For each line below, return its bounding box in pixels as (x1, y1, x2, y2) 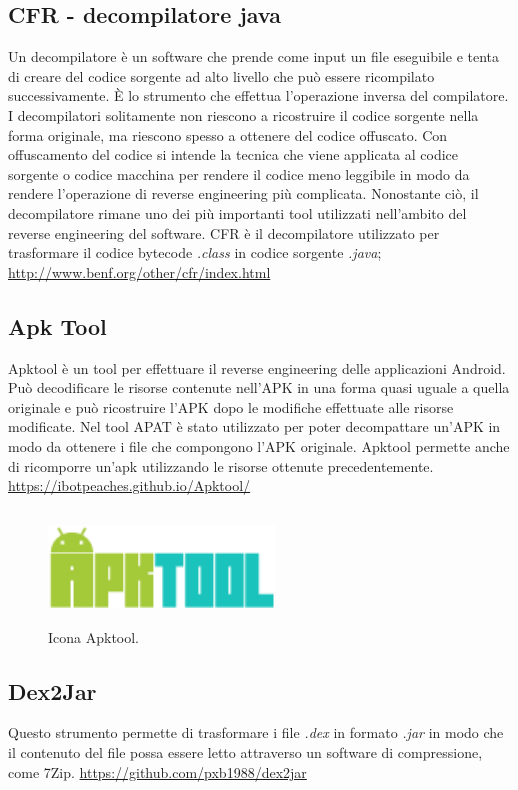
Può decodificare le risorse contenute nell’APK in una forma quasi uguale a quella (8, 377, 510, 398)
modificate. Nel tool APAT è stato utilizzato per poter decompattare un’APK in (8, 416, 501, 437)
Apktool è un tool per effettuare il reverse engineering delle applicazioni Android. (8, 357, 506, 378)
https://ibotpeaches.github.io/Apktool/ (8, 475, 251, 496)
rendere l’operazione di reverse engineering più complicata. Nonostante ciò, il (8, 183, 479, 204)
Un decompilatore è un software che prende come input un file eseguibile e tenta (8, 46, 500, 67)
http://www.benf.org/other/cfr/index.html (8, 261, 271, 282)
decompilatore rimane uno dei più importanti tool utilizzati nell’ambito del (8, 202, 467, 223)
